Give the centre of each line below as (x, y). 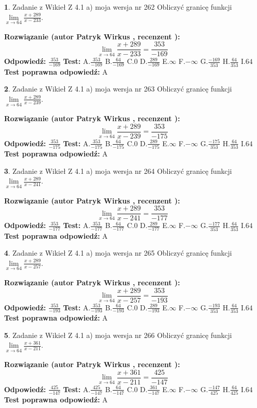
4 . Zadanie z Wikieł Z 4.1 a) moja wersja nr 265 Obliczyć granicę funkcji (118, 253)
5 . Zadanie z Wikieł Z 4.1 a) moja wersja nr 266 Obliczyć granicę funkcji (118, 335)
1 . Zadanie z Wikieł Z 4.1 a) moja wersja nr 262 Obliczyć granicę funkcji (118, 7)
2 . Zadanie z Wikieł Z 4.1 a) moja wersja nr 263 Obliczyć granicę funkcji (118, 89)
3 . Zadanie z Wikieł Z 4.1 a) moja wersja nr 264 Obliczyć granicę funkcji (118, 171)
